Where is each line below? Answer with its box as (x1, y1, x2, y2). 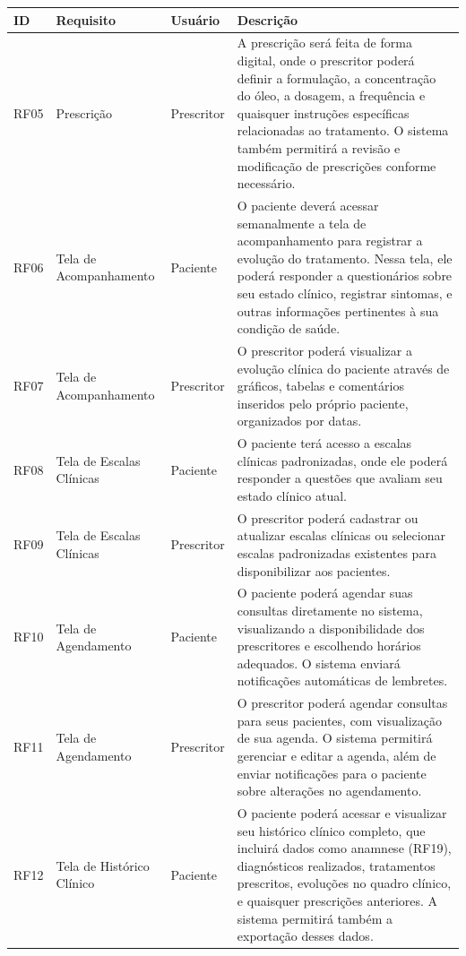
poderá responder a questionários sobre (237, 266, 453, 285)
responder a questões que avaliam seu (237, 469, 443, 487)
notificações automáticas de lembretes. (237, 671, 448, 690)
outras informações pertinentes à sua (237, 301, 439, 320)
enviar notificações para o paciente (237, 763, 427, 782)
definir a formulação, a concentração (237, 68, 436, 87)
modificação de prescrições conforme (237, 156, 436, 175)
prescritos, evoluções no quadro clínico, (237, 874, 452, 892)
